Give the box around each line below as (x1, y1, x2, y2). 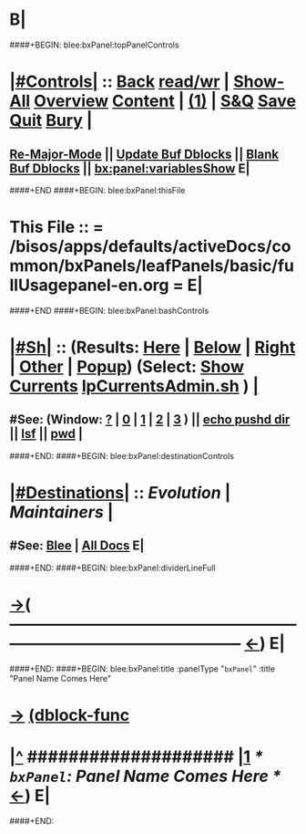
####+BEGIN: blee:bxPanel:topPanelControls (9, 39, 179, 50)
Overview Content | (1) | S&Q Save (33, 91, 297, 111)
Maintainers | (9, 502, 114, 523)
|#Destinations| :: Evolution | (9, 483, 231, 504)
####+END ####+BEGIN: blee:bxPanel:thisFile (9, 184, 186, 195)
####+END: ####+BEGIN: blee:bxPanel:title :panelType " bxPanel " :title (9, 662, 276, 674)
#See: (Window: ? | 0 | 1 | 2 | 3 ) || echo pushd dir (9, 412, 291, 428)
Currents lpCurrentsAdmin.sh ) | (9, 376, 260, 397)
